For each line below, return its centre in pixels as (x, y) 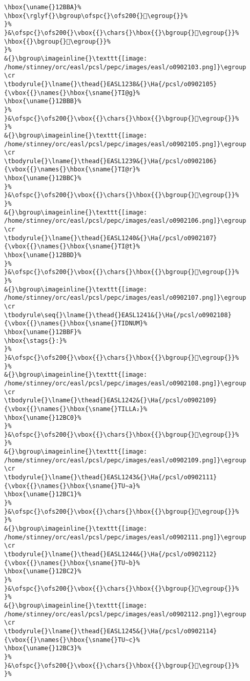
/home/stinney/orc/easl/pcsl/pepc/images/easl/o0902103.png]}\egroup (125, 67)
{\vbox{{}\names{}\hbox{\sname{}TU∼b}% (72, 563)
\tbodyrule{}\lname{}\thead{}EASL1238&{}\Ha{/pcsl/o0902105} (111, 84)
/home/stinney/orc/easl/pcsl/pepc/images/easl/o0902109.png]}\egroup (125, 460)
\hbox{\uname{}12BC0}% (43, 417)
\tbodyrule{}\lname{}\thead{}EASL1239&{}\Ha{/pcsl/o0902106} (111, 161)
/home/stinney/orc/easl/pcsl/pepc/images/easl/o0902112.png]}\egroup (125, 614)
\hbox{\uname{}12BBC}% (43, 178)
